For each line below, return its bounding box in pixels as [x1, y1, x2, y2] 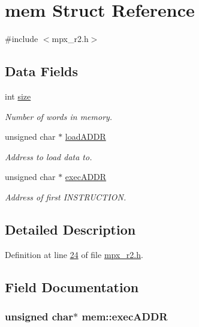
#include [5, 32, 38, 45]
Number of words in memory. [5, 110, 113, 122]
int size [5, 89, 31, 102]
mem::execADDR [82, 308, 168, 323]
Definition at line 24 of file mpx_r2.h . [5, 248, 143, 260]
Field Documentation [5, 277, 139, 296]
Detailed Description [5, 220, 136, 238]
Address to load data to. [5, 150, 92, 163]
